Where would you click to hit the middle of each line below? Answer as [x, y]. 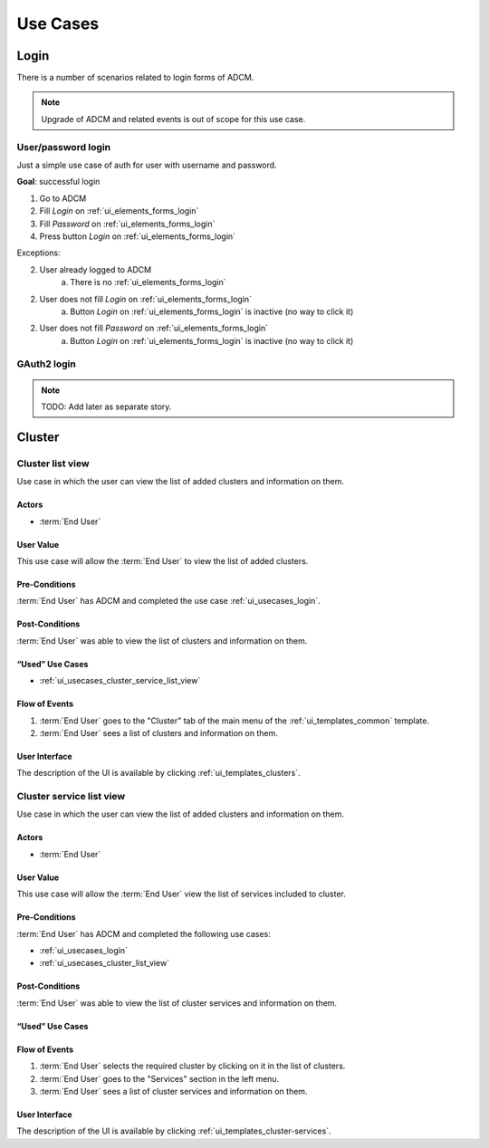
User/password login [64, 147]
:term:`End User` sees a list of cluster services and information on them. [173, 1091]
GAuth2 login [46, 364]
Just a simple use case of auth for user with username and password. [147, 165]
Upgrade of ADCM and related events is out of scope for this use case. [173, 119]
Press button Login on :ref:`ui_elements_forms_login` [137, 236]
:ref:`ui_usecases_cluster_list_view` [105, 963]
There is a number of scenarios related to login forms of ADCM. [135, 78]
